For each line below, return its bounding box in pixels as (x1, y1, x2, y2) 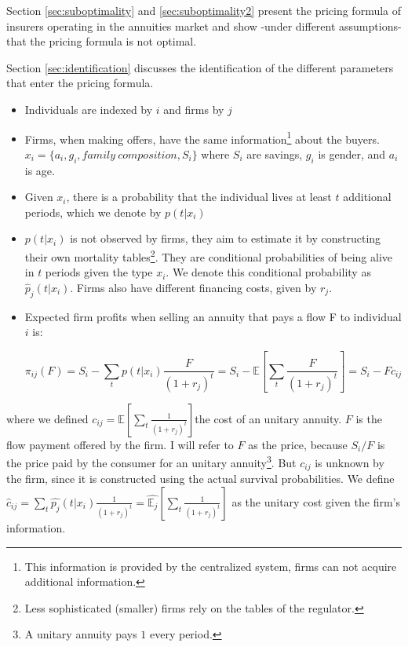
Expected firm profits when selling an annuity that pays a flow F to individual (24, 308, 402, 324)
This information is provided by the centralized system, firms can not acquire (24, 557, 397, 574)
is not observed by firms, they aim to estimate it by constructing (70, 230, 381, 247)
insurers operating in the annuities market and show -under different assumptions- (6, 17, 402, 34)
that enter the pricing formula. (6, 75, 154, 91)
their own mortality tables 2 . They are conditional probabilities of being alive (24, 246, 392, 265)
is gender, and (318, 145, 386, 162)
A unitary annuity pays (24, 626, 137, 642)
